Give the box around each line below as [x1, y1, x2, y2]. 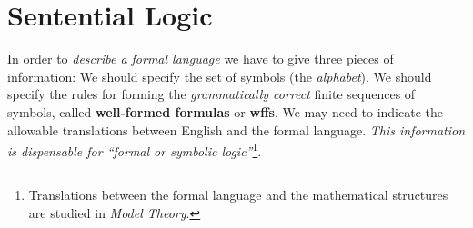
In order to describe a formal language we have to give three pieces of [7, 49, 394, 68]
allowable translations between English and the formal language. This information [7, 120, 466, 139]
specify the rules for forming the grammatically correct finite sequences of [7, 84, 416, 104]
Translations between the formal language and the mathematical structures [28, 185, 448, 204]
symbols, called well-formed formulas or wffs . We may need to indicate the [7, 102, 443, 121]
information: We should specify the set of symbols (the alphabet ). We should [7, 66, 432, 85]
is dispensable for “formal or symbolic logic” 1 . [7, 139, 262, 160]
